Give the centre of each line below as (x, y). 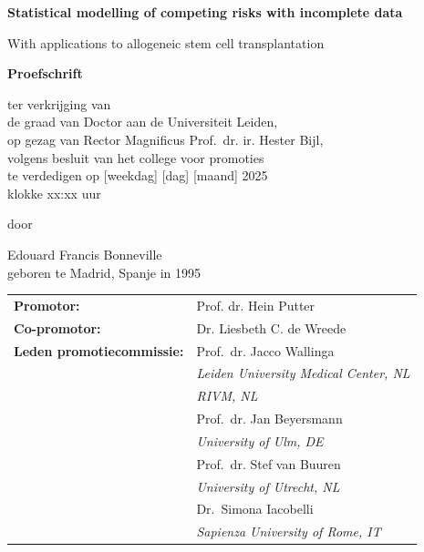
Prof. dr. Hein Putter (256, 305)
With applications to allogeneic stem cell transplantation (166, 42)
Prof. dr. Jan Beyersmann (269, 419)
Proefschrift (45, 73)
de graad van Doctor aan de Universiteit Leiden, (143, 122)
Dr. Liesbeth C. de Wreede (271, 327)
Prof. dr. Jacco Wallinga (265, 350)
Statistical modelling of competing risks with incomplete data (205, 12)
